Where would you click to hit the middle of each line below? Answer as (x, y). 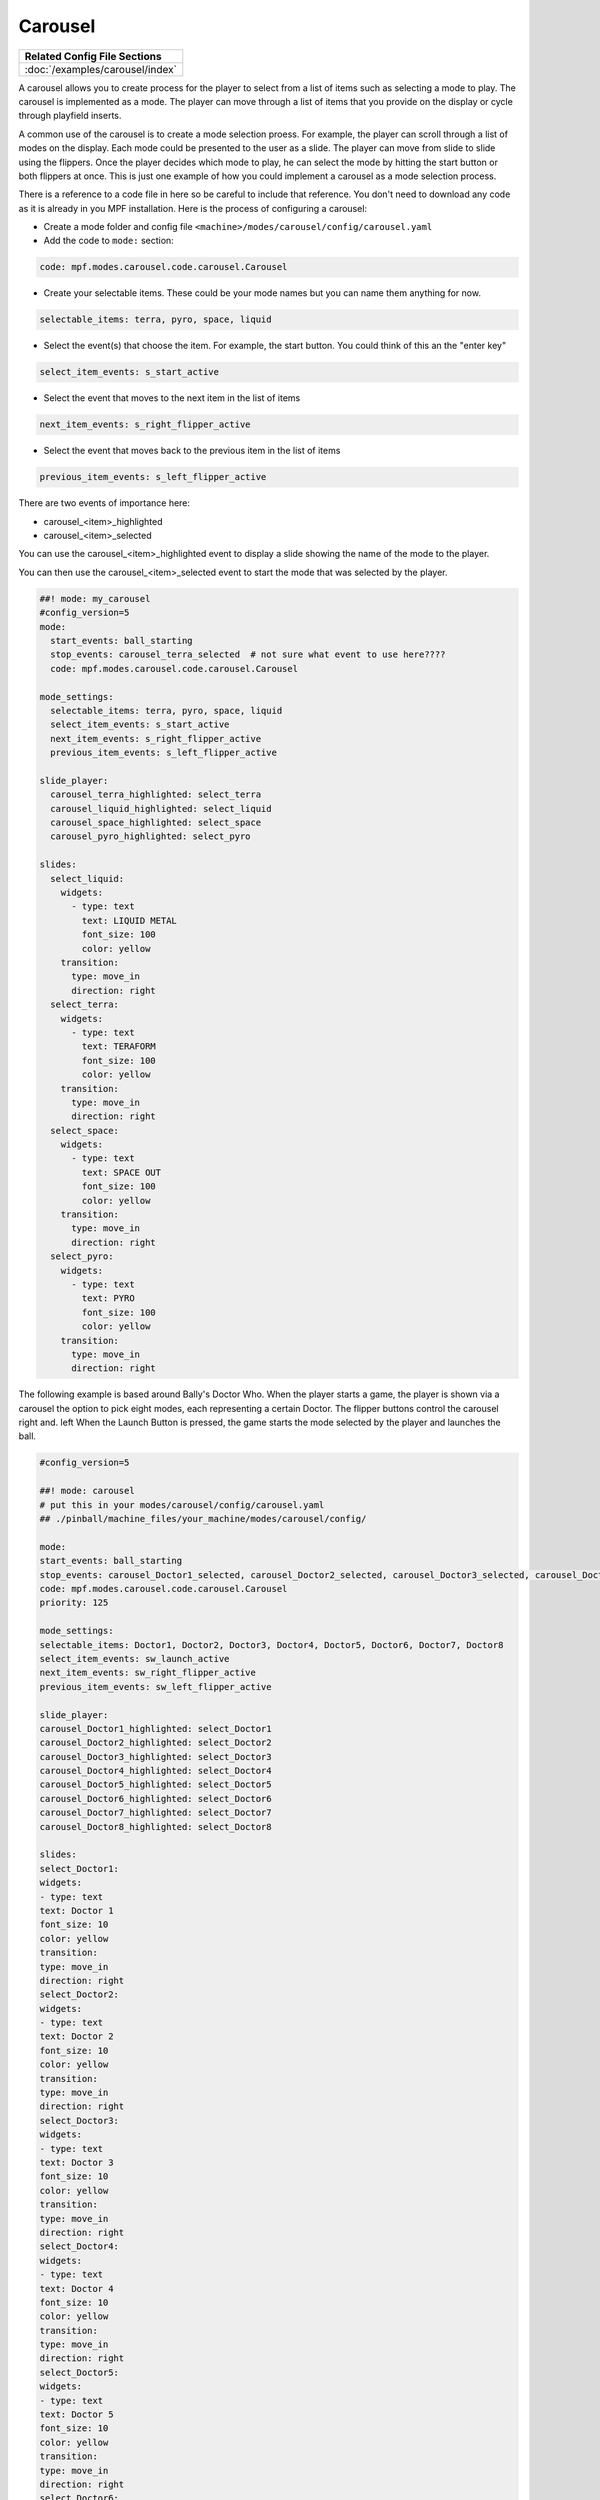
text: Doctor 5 (76, 2414)
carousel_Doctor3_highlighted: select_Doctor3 (155, 1756)
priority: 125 (74, 1603)
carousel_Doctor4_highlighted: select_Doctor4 (155, 1771)
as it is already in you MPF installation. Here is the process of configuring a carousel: (193, 208)
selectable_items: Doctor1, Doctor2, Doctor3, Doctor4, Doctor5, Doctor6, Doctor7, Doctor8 (271, 1644)
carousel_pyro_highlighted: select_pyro (150, 836)
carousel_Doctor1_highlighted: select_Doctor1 (155, 1728)
